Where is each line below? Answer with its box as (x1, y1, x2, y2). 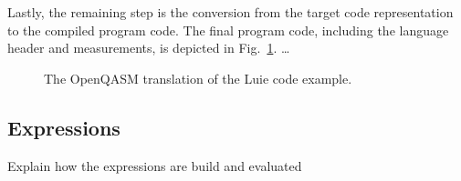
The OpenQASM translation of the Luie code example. (44, 68, 352, 87)
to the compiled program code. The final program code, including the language (7, 20, 449, 39)
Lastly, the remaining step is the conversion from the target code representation (7, 3, 454, 21)
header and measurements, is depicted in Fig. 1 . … (7, 38, 290, 57)
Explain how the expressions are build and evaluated (7, 156, 302, 175)
